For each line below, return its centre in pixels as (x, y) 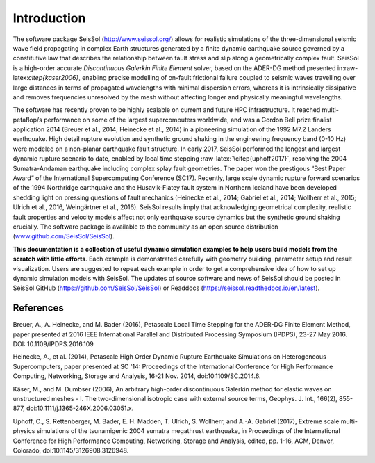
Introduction (49, 18)
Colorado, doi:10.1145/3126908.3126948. (71, 450)
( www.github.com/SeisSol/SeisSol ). (64, 236)
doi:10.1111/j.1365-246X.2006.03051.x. (80, 408)
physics (24, 431)
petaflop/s (28, 120)
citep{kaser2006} (53, 78)
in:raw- (348, 68)
